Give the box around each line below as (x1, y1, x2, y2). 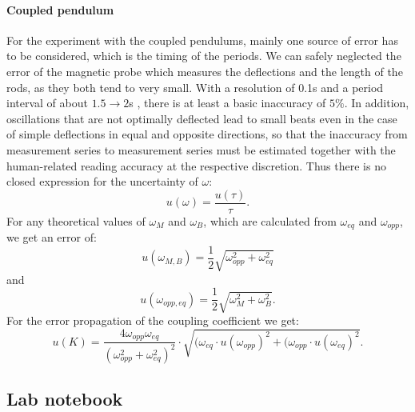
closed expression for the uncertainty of (6, 173, 198, 190)
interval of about (6, 94, 88, 111)
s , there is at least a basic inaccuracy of (129, 94, 326, 111)
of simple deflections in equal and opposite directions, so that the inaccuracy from (6, 126, 408, 142)
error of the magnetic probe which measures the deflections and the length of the (6, 62, 403, 79)
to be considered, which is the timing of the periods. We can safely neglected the (6, 47, 401, 64)
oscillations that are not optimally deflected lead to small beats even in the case (6, 110, 397, 126)
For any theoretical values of (6, 212, 146, 229)
